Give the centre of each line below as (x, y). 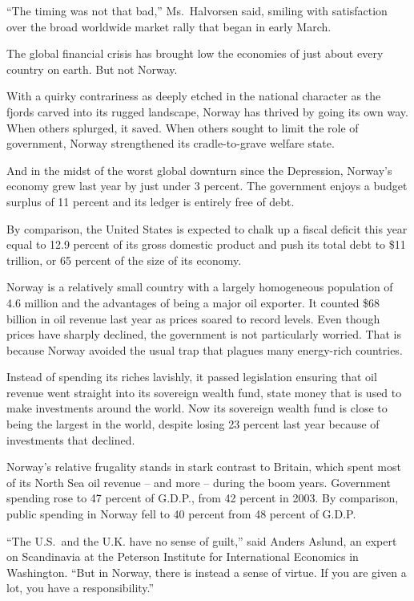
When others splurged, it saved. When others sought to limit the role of (183, 127)
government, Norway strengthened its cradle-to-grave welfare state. (171, 143)
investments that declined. (71, 439)
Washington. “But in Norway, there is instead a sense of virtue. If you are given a (207, 572)
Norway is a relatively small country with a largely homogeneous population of (200, 287)
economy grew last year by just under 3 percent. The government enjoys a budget (207, 186)
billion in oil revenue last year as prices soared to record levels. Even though (193, 318)
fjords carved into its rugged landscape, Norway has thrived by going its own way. (207, 111)
